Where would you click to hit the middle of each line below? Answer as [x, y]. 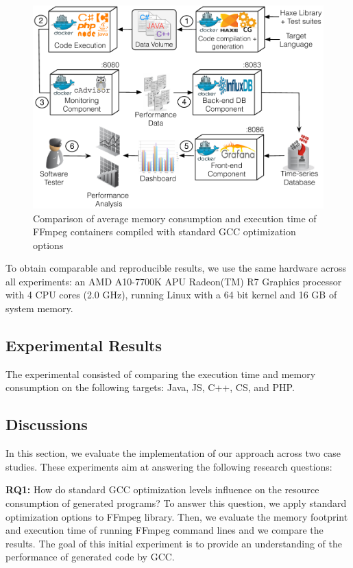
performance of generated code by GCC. [90, 557]
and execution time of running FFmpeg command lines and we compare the [165, 530]
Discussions [47, 424]
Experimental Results [84, 345]
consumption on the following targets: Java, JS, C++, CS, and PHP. [150, 387]
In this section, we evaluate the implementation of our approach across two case [173, 453]
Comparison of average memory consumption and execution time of [175, 218]
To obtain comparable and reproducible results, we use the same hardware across [176, 268]
